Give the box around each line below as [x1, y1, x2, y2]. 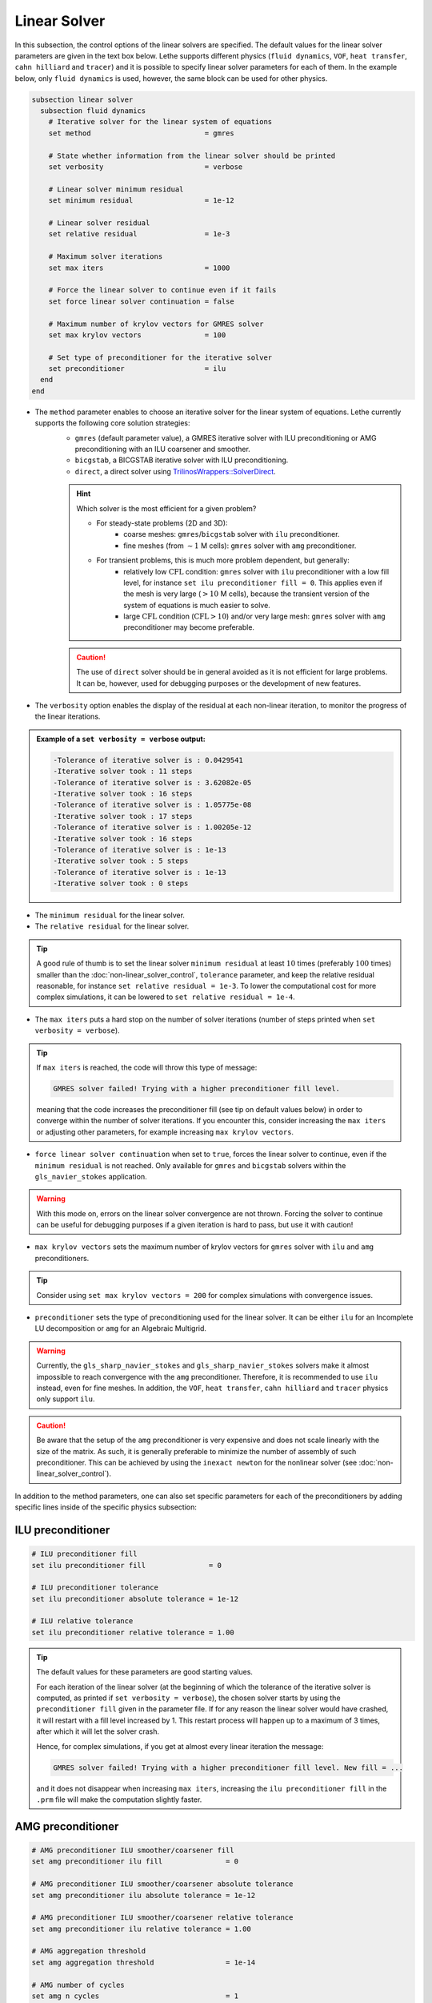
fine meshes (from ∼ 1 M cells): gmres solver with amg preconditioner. [123, 541, 357, 550]
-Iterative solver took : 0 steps [53, 879, 189, 889]
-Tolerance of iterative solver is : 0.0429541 [53, 756, 243, 764]
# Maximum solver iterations [48, 252, 163, 261]
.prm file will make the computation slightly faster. [36, 1795, 202, 1804]
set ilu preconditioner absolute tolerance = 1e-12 [31, 1594, 239, 1603]
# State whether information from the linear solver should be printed [48, 151, 336, 160]
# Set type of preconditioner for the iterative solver [48, 353, 273, 362]
